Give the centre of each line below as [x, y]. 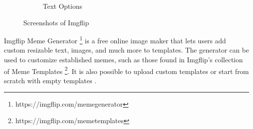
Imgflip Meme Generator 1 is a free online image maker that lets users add [115, 40]
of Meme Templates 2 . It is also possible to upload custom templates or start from [126, 70]
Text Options [63, 6]
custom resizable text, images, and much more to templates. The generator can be [126, 50]
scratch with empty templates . [50, 80]
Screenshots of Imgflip [56, 22]
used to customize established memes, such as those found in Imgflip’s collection [124, 60]
